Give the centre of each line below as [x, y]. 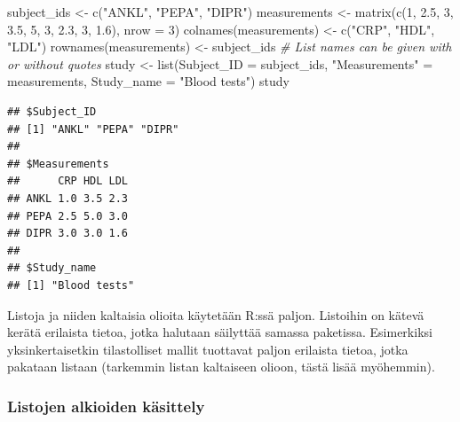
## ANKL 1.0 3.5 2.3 [68, 198]
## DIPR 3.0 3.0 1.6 [68, 234]
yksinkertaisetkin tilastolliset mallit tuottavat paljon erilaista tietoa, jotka [208, 349]
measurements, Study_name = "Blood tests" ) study [148, 81]
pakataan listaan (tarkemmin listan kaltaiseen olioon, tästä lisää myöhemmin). [221, 367]
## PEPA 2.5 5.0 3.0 [68, 216]
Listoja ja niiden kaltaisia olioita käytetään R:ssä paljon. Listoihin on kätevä [216, 314]
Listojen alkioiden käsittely [106, 406]
